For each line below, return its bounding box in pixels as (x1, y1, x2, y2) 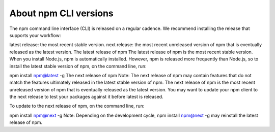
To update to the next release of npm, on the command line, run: (9, 103, 145, 109)
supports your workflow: (9, 32, 61, 38)
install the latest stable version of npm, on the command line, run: (9, 63, 147, 69)
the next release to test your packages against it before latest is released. (9, 94, 163, 100)
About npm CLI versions (9, 8, 114, 19)
